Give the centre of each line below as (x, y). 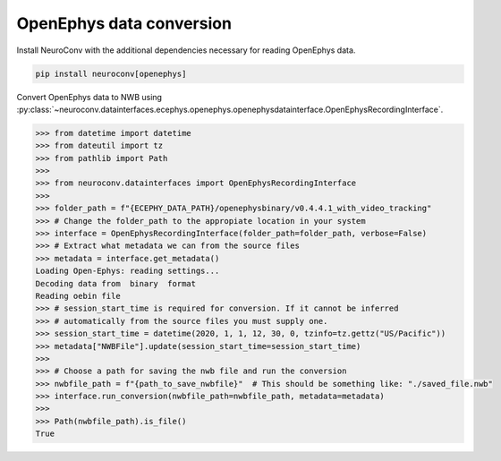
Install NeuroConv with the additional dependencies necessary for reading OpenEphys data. (186, 50)
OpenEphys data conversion (124, 23)
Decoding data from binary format (116, 283)
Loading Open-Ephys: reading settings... (127, 271)
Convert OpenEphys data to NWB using (89, 97)
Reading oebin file (78, 296)
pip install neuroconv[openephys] (111, 73)
